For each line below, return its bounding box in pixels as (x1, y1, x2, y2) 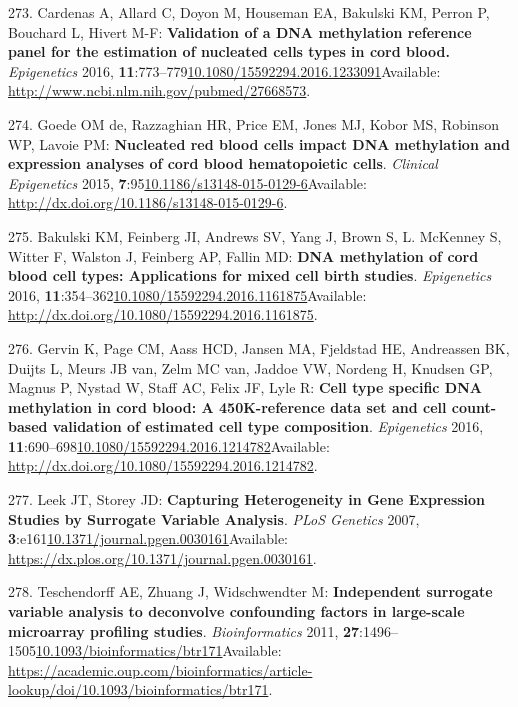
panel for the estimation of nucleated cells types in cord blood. (8, 41, 450, 62)
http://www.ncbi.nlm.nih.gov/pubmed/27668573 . (8, 80, 311, 101)
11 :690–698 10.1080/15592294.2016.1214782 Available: (8, 435, 330, 456)
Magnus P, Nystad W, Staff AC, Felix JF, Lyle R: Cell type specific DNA (8, 377, 482, 398)
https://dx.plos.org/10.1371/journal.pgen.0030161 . (8, 547, 317, 568)
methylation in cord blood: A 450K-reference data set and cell (8, 396, 447, 417)
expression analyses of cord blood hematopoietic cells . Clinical (8, 153, 438, 174)
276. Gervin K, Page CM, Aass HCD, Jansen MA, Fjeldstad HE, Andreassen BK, (8, 337, 510, 358)
